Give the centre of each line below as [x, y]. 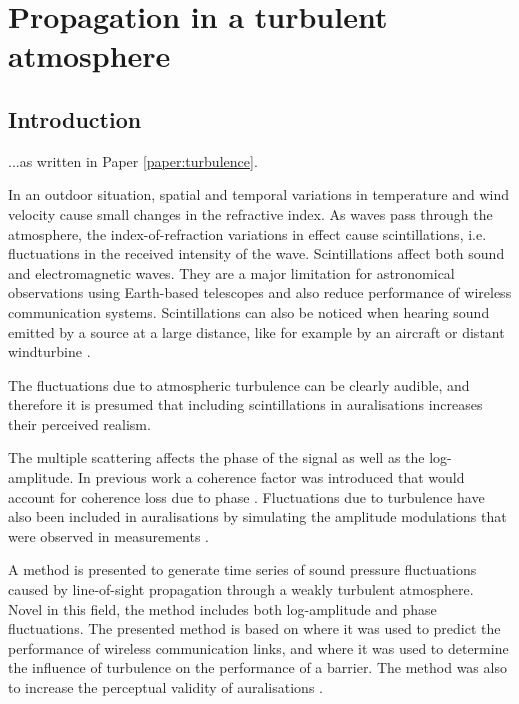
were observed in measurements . [108, 535]
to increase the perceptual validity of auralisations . [165, 687]
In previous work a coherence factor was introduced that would [271, 477]
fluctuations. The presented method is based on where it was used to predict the [254, 628]
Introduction [75, 118]
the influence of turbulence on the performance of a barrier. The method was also [257, 667]
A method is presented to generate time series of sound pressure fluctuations [242, 569]
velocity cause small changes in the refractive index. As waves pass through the [250, 213]
